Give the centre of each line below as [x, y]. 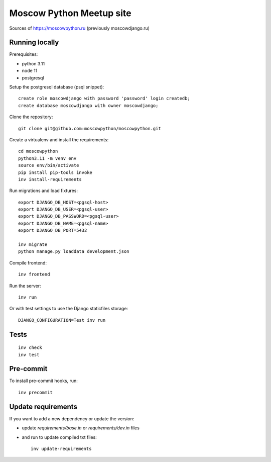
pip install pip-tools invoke [55, 172]
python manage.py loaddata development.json [74, 252]
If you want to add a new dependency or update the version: [72, 419]
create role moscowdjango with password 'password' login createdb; [104, 99]
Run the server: [25, 286]
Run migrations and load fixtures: [43, 191]
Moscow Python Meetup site [70, 13]
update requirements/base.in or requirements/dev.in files [81, 428]
